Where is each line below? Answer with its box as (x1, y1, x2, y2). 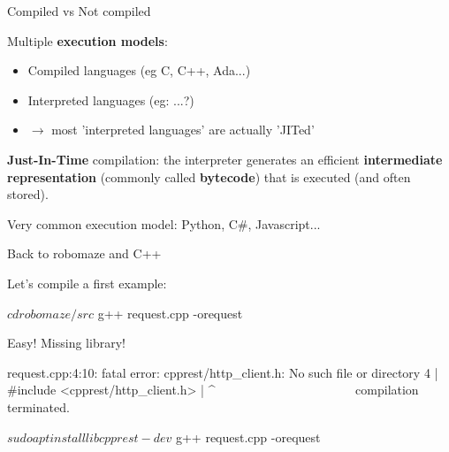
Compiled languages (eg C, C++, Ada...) (27, 61, 251, 80)
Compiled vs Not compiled (7, 2, 151, 19)
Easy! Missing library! (7, 333, 126, 352)
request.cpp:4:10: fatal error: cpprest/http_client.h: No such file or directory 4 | (7, 363, 438, 381)
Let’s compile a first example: (7, 273, 167, 292)
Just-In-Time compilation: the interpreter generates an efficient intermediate (7, 149, 443, 168)
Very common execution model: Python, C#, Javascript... (7, 214, 321, 233)
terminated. (7, 397, 70, 416)
